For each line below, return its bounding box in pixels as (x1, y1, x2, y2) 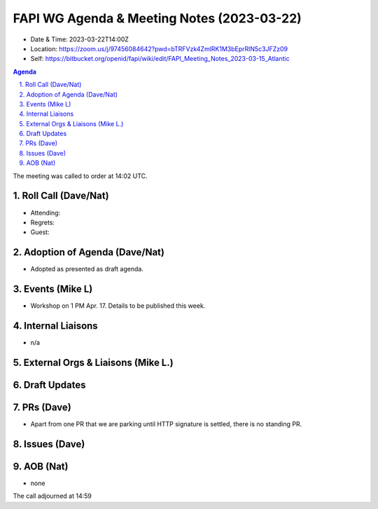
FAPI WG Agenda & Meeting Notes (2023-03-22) (13, 11, 302, 26)
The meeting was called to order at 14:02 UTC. (13, 172, 148, 180)
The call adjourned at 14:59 (13, 491, 92, 501)
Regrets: (30, 218, 55, 226)
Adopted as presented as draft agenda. (30, 265, 143, 273)
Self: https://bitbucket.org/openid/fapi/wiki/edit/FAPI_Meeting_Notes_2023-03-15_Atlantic (30, 55, 290, 63)
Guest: (30, 228, 50, 236)
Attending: (30, 208, 61, 217)
